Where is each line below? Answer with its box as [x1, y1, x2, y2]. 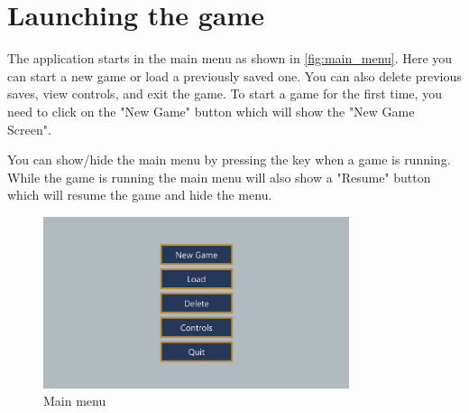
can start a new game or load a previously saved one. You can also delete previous [7, 66, 462, 85]
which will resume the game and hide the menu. [7, 185, 272, 204]
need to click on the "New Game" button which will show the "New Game [7, 101, 415, 120]
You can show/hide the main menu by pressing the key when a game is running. [7, 150, 451, 169]
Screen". [7, 119, 51, 138]
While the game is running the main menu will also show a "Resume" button [7, 167, 431, 186]
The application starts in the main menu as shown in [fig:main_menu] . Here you [7, 49, 453, 68]
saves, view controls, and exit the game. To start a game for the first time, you [7, 84, 442, 103]
